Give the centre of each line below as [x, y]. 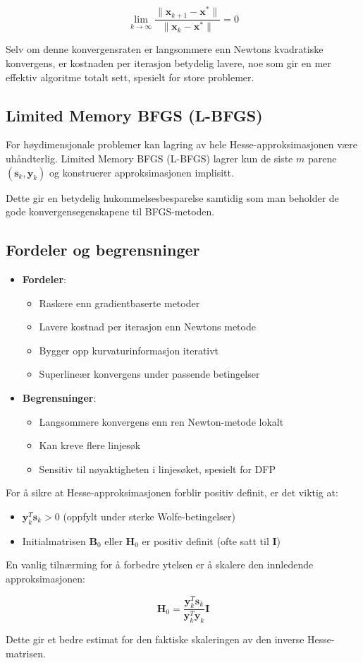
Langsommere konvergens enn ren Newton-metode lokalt [161, 421]
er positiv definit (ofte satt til [205, 540]
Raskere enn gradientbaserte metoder [119, 303]
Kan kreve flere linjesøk [90, 445]
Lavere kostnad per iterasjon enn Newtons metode [147, 327]
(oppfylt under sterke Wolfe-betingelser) [149, 516]
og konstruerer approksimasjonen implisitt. [142, 172]
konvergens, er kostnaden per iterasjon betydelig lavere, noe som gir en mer [168, 63]
